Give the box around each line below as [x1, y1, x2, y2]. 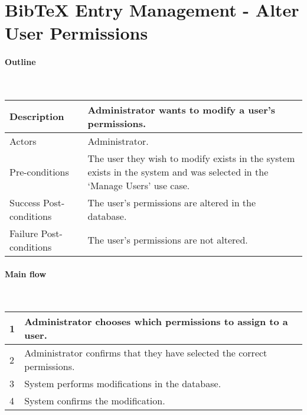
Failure [9, 226, 38, 240]
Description [9, 109, 64, 124]
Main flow [5, 267, 47, 280]
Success [9, 195, 40, 209]
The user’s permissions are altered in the [87, 195, 256, 209]
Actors [9, 134, 37, 148]
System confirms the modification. [24, 394, 165, 408]
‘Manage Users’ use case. [87, 178, 190, 192]
